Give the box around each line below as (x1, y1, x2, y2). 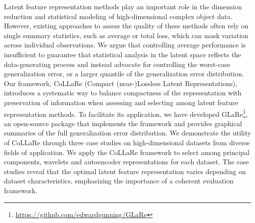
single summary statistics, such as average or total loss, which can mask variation (4, 30, 249, 40)
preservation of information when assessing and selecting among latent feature (4, 97, 238, 107)
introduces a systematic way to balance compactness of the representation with (4, 88, 242, 98)
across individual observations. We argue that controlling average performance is (4, 40, 246, 50)
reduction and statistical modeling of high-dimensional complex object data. (4, 11, 232, 21)
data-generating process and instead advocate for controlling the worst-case (4, 59, 230, 69)
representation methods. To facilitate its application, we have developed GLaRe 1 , (4, 107, 248, 119)
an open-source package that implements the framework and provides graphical (4, 118, 242, 128)
